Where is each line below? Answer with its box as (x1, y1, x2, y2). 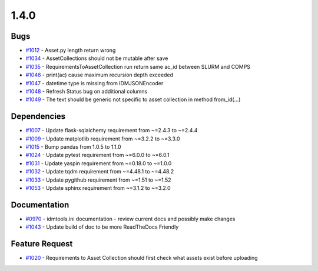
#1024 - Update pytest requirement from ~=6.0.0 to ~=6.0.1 (25, 152, 170, 159)
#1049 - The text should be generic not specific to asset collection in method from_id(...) (25, 96, 241, 103)
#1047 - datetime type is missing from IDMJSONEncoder (25, 79, 164, 86)
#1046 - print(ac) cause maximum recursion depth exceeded (25, 71, 174, 79)
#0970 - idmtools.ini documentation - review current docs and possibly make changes (25, 215, 236, 222)
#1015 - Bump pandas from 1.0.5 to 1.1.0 (25, 143, 121, 150)
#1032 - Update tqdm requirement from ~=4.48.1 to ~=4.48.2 (25, 168, 174, 175)
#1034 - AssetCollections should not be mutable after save (25, 55, 168, 62)
